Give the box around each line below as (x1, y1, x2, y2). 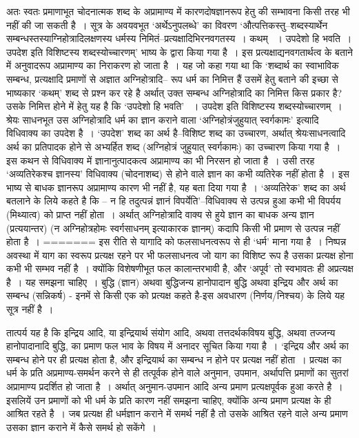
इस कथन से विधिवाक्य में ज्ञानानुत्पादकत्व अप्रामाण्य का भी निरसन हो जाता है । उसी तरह (6, 153, 315, 167)
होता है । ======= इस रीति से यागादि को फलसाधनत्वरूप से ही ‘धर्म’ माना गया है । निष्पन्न (6, 234, 347, 249)
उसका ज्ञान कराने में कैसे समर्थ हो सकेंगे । (6, 419, 156, 434)
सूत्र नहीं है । (6, 302, 54, 316)
